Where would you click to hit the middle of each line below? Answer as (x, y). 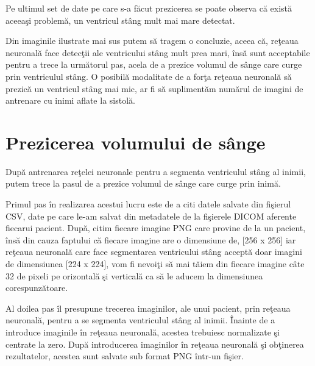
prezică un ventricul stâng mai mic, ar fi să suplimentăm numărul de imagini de (154, 88)
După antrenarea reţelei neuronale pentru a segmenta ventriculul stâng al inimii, (156, 171)
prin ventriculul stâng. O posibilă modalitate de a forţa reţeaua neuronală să (149, 76)
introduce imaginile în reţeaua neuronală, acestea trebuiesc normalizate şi (143, 332)
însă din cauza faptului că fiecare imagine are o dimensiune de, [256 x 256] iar (151, 239)
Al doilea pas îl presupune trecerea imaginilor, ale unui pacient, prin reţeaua (148, 308)
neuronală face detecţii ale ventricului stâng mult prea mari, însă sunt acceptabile (158, 52)
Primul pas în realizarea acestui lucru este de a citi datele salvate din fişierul (148, 204)
